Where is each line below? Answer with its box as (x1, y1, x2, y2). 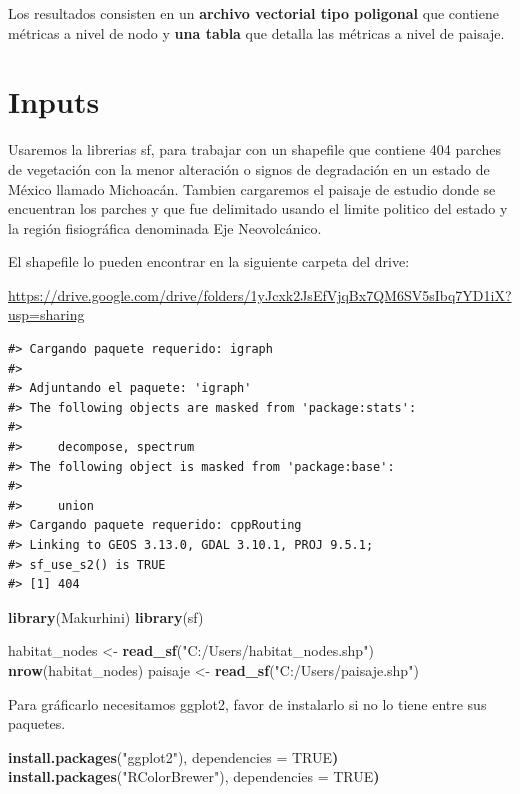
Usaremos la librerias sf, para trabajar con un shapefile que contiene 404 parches (8, 139, 502, 160)
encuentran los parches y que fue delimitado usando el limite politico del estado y (8, 198, 508, 219)
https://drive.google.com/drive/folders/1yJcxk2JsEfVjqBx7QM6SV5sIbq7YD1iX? (8, 284, 512, 305)
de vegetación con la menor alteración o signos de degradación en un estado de (8, 158, 490, 179)
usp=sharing (8, 304, 85, 325)
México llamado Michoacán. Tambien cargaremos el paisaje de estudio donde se (8, 178, 496, 199)
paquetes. (8, 713, 66, 734)
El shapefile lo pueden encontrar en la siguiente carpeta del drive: (8, 251, 410, 272)
